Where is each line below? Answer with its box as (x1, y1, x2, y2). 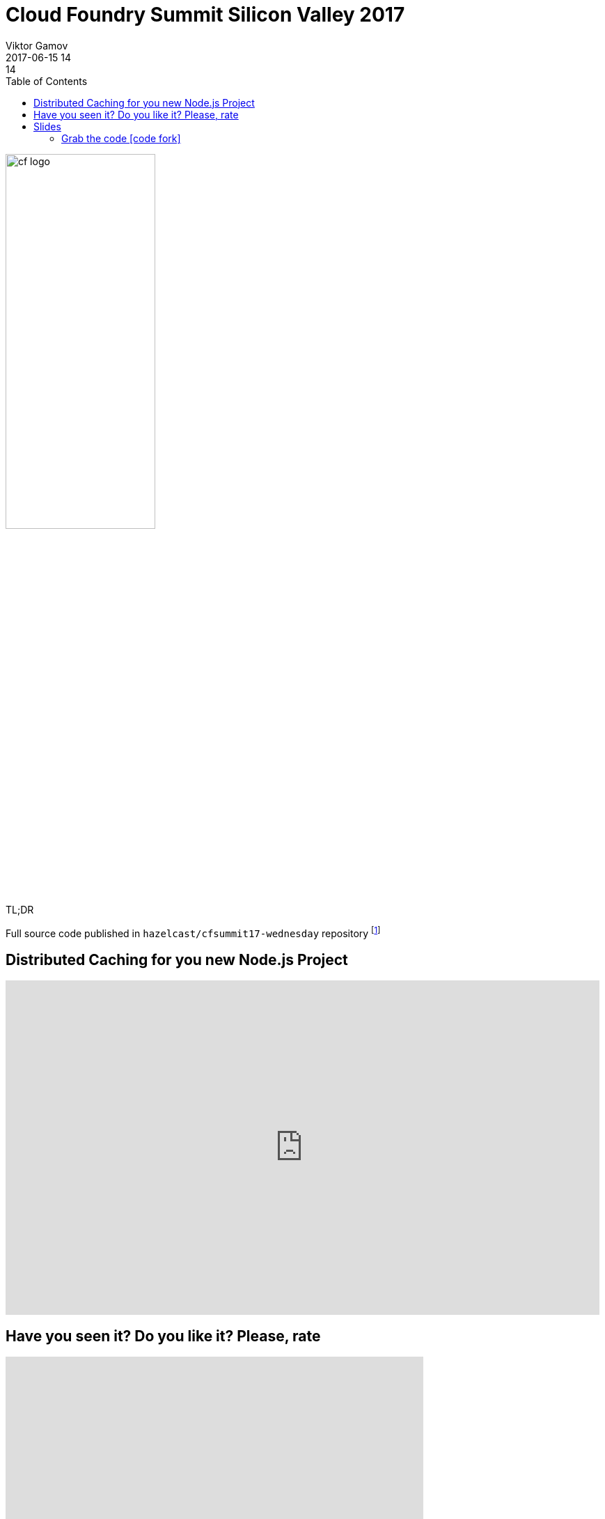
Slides (33, 120, 61, 132)
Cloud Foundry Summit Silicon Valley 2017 (6, 3, 405, 26)
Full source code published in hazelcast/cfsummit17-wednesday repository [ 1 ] (6, 925, 381, 939)
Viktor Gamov (6, 39, 68, 52)
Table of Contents (6, 75, 88, 87)
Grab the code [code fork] (61, 132, 181, 144)
